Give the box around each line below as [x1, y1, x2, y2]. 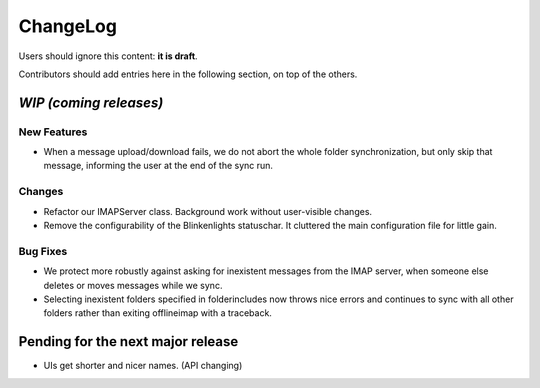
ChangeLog [18, 15, 117, 37]
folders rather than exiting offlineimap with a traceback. [43, 307, 272, 319]
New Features [18, 125, 88, 139]
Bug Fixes [18, 244, 68, 258]
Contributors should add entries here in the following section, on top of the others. [18, 68, 358, 80]
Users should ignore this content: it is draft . [18, 50, 199, 62]
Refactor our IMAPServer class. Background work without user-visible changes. [43, 205, 373, 217]
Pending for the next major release [18, 333, 239, 350]
